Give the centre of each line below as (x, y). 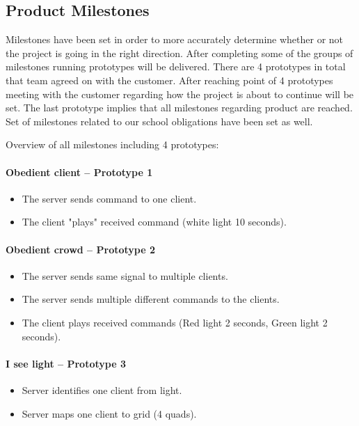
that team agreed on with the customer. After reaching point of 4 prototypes (169, 80)
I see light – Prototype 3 (66, 363)
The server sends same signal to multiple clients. (125, 275)
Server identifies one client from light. (102, 389)
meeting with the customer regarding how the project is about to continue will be (180, 94)
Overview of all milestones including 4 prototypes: (112, 144)
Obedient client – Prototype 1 (79, 172)
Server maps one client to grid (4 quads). (109, 413)
